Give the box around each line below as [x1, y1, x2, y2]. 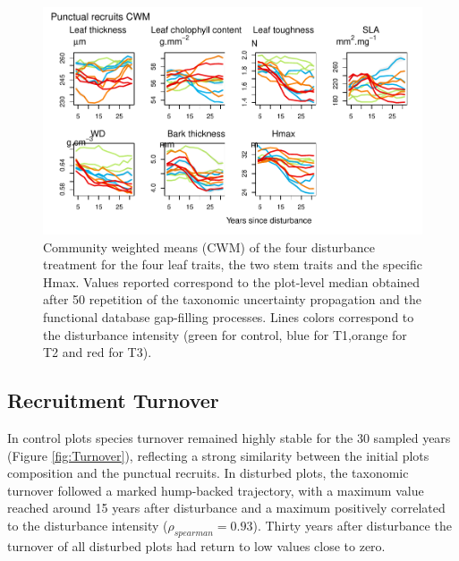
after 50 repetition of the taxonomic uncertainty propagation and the [43, 290, 421, 309]
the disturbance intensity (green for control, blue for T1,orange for [43, 325, 407, 344]
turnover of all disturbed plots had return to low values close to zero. [7, 536, 386, 555]
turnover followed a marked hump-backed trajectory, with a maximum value [7, 480, 424, 499]
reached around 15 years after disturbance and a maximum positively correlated [7, 498, 446, 517]
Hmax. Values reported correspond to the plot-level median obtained [43, 272, 421, 291]
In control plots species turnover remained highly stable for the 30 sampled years [7, 428, 451, 446]
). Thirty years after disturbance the [252, 515, 452, 534]
